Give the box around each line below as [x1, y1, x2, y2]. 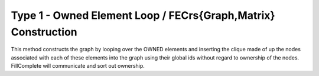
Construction [11, 25, 78, 38]
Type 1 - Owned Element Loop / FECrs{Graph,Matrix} [11, 9, 275, 22]
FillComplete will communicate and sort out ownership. [11, 62, 145, 70]
